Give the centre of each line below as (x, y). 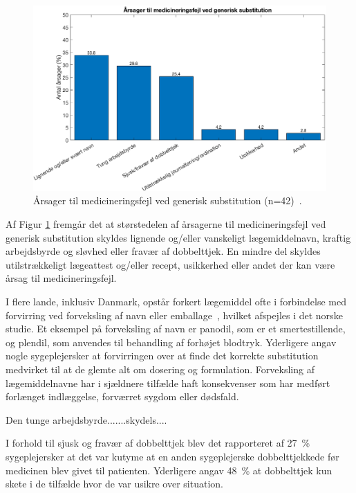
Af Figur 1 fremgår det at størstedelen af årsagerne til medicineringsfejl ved (166, 224)
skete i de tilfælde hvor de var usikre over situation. (114, 484)
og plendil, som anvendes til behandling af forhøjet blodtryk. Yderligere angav (171, 342)
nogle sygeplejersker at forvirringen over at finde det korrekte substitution (162, 356)
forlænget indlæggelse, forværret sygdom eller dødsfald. (122, 396)
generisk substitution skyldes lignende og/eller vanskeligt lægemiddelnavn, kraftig (178, 237)
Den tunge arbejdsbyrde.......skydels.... (86, 419)
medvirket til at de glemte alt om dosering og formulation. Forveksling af (160, 369)
